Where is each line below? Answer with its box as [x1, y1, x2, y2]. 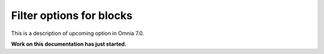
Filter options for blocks [11, 9, 133, 22]
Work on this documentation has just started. [11, 40, 127, 47]
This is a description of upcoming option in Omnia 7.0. [11, 30, 144, 37]
